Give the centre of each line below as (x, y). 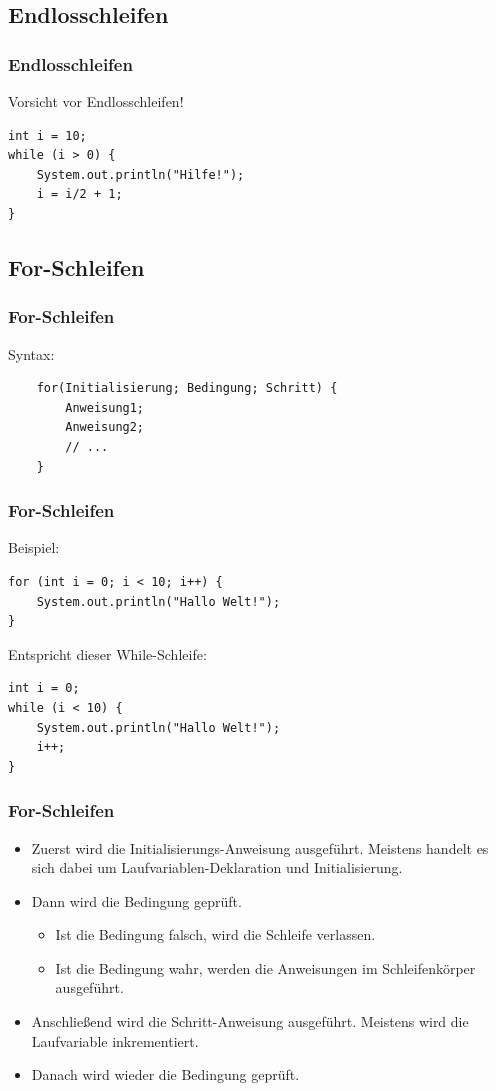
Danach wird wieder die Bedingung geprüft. (165, 1074)
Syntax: (31, 353)
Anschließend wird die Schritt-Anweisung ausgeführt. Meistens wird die (250, 1021)
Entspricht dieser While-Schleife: (107, 653)
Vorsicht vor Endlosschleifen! (96, 101)
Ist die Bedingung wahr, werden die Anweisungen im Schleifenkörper (265, 967)
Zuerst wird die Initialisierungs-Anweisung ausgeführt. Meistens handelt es (260, 847)
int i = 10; (47, 135)
